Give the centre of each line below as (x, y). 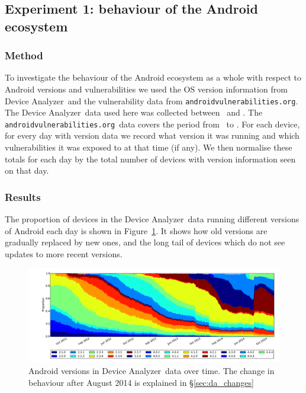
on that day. (27, 170)
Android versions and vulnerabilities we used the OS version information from (146, 89)
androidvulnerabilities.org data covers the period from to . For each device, (152, 124)
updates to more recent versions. (64, 253)
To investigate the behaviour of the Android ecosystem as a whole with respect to (153, 77)
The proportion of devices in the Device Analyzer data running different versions (152, 219)
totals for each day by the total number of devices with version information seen (150, 159)
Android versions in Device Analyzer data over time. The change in (152, 371)
